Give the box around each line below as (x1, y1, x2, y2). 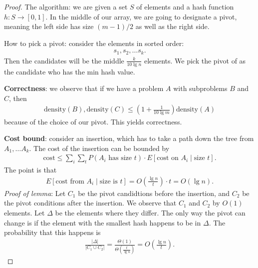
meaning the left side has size (4, 21, 94, 31)
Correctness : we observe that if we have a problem (4, 83, 164, 93)
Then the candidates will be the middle (4, 55, 124, 65)
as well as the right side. (135, 21, 210, 31)
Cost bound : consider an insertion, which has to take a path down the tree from (4, 133, 254, 143)
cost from (55, 177, 84, 185)
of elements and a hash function (136, 1, 234, 11)
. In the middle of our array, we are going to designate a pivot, (45, 11, 237, 21)
